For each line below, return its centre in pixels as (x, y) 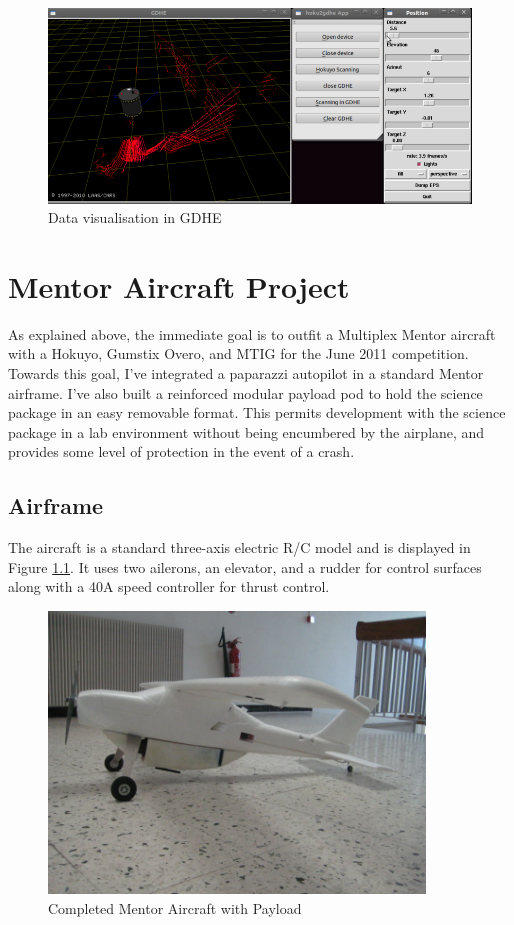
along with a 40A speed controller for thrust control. (169, 586)
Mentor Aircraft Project (179, 285)
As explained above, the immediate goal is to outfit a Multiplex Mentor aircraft (252, 333)
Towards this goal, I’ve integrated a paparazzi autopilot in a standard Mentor (246, 373)
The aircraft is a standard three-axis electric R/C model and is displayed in (239, 547)
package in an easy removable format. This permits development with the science (257, 412)
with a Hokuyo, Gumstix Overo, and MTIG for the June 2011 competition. (238, 353)
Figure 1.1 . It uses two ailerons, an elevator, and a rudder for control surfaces (245, 566)
